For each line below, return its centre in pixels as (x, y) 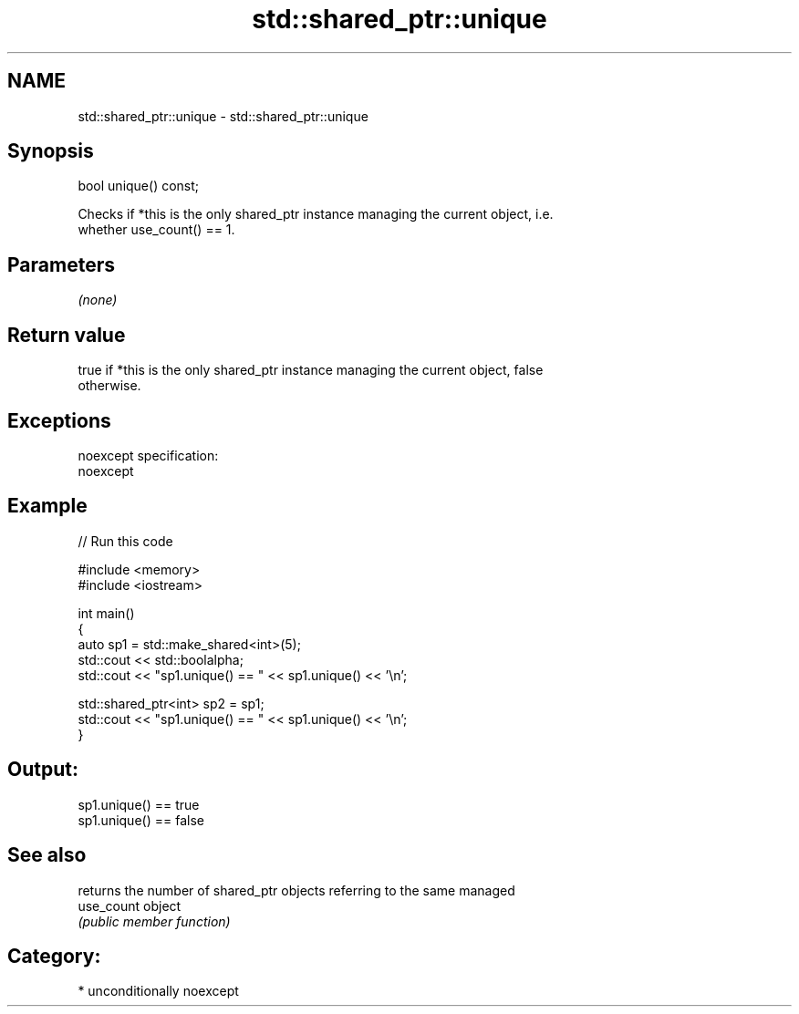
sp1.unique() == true (139, 804)
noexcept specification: (148, 455)
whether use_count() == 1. (156, 230)
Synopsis (51, 151)
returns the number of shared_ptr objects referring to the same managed (296, 890)
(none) (98, 300)
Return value (67, 335)
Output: (43, 770)
